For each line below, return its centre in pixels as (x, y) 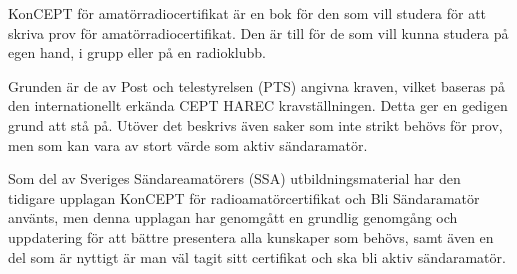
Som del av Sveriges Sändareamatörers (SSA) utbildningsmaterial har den (234, 178)
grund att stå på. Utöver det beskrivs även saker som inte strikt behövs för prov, (255, 124)
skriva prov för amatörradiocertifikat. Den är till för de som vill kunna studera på (258, 32)
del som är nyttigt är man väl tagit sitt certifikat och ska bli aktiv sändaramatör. (257, 256)
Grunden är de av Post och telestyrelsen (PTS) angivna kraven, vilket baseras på (256, 85)
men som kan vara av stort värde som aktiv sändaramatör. (188, 144)
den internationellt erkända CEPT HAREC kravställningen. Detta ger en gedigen (258, 105)
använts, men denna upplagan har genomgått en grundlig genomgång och (233, 217)
